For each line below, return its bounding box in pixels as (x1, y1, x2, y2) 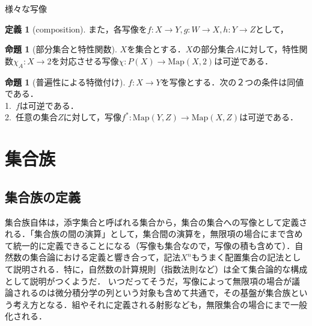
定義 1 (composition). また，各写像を (5, 22, 147, 35)
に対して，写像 (63, 111, 122, 123)
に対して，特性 (240, 43, 299, 55)
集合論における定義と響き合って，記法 (29, 251, 181, 263)
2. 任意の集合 (5, 111, 58, 123)
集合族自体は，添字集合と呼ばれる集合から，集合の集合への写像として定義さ (5, 215, 308, 228)
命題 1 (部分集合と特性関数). (5, 43, 117, 55)
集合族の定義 (5, 187, 81, 206)
